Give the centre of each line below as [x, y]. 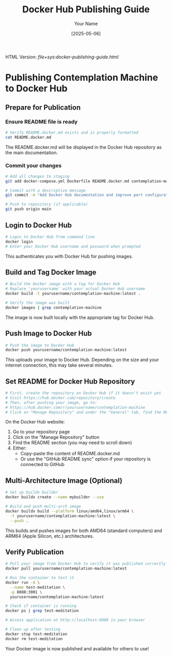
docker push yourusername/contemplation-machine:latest [66, 350]
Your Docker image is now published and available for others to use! [77, 648]
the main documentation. [31, 153]
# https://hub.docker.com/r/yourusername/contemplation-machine [75, 407]
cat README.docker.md [28, 137]
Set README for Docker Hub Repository [70, 381]
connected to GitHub [42, 464]
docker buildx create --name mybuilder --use [55, 497]
